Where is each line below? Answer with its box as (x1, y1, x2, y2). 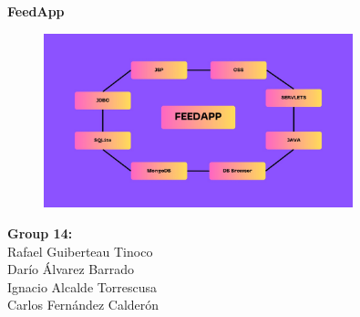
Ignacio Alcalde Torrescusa (7, 277, 157, 296)
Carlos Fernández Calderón (7, 295, 159, 314)
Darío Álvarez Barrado (7, 259, 134, 279)
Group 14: (7, 223, 73, 242)
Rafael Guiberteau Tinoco (7, 241, 153, 260)
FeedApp (7, 2, 65, 20)
